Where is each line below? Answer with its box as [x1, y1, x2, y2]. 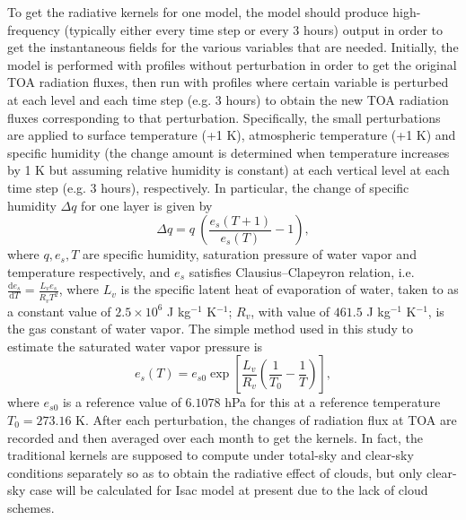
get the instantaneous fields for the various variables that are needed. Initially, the [7, 38, 459, 56]
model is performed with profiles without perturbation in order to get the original [7, 55, 457, 74]
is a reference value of [62, 393, 181, 412]
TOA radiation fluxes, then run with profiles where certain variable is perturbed [7, 73, 449, 91]
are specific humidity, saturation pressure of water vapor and [82, 245, 417, 264]
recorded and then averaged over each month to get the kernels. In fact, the [7, 428, 424, 446]
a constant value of [7, 301, 111, 320]
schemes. [7, 498, 55, 516]
